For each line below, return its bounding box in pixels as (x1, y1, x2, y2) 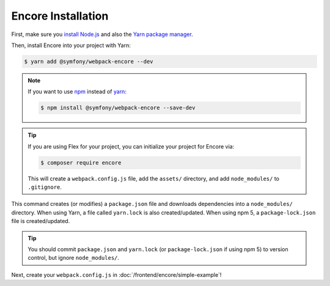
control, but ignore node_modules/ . (28, 254, 119, 262)
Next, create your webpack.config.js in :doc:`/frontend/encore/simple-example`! (11, 271, 222, 278)
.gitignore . (28, 183, 62, 191)
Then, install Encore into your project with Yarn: (11, 42, 131, 49)
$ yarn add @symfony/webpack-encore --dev (24, 58, 153, 65)
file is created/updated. (11, 218, 70, 225)
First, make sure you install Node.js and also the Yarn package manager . (11, 31, 194, 38)
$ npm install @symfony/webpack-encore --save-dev (40, 105, 196, 111)
